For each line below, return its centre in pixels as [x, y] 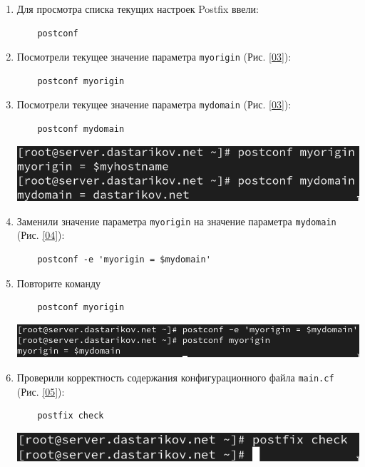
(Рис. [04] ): [41, 235]
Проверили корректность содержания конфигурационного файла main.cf [175, 377]
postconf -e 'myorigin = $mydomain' [124, 259]
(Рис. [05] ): [41, 391]
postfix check [71, 416]
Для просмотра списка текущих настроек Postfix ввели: [138, 9]
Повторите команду [59, 283]
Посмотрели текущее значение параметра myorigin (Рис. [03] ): [154, 57]
